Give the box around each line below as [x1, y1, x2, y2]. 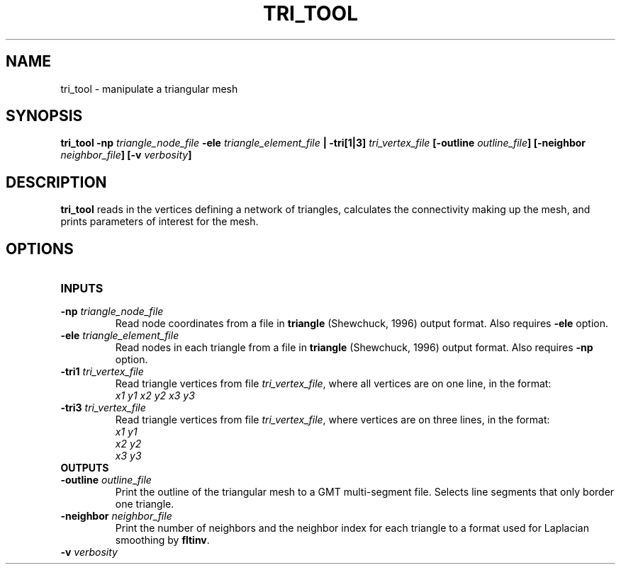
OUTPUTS [60, 462, 109, 474]
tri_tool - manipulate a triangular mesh [60, 82, 238, 95]
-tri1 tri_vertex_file [60, 365, 144, 378]
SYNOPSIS [6, 107, 83, 125]
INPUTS [60, 281, 103, 296]
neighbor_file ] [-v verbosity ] [60, 149, 192, 161]
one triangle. [115, 498, 174, 511]
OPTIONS [6, 239, 74, 258]
